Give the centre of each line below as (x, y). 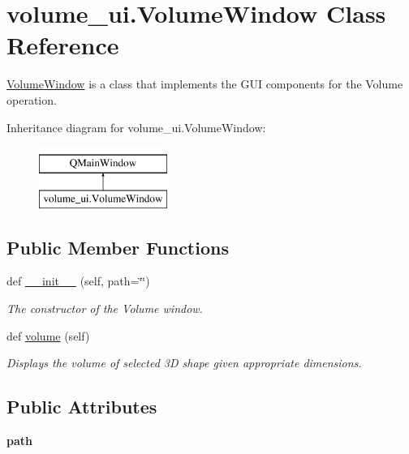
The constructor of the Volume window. (105, 308)
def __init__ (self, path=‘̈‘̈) (78, 281)
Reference (63, 45)
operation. (32, 99)
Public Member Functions (118, 247)
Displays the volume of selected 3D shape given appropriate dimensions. (184, 363)
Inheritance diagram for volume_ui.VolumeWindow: (136, 127)
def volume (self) (48, 335)
